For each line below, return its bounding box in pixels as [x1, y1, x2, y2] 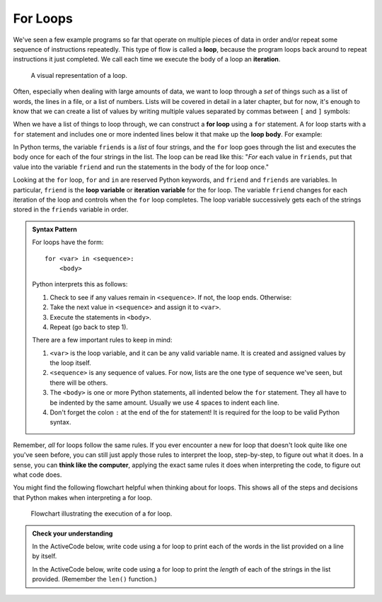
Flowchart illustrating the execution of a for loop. [30, 509, 173, 518]
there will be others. [50, 378, 108, 387]
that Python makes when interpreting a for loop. [13, 493, 153, 502]
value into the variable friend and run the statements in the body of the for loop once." [13, 163, 269, 171]
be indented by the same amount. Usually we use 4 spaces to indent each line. [50, 398, 279, 407]
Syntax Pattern [32, 225, 77, 233]
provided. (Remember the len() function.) [32, 575, 157, 584]
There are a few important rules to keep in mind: [32, 336, 173, 345]
